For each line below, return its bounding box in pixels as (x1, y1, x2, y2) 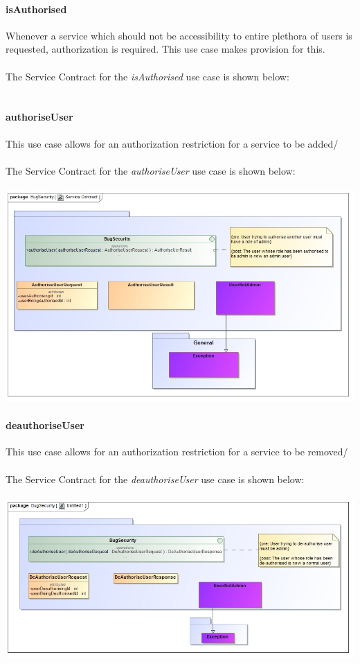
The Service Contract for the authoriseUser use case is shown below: (6, 163, 296, 177)
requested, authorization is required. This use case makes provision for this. (6, 42, 325, 56)
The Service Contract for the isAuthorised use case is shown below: (6, 69, 289, 83)
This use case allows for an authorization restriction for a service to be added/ (6, 136, 339, 150)
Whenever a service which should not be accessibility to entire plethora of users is (6, 28, 352, 42)
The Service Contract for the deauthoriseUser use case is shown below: (6, 471, 305, 486)
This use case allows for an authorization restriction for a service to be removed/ (6, 444, 348, 459)
